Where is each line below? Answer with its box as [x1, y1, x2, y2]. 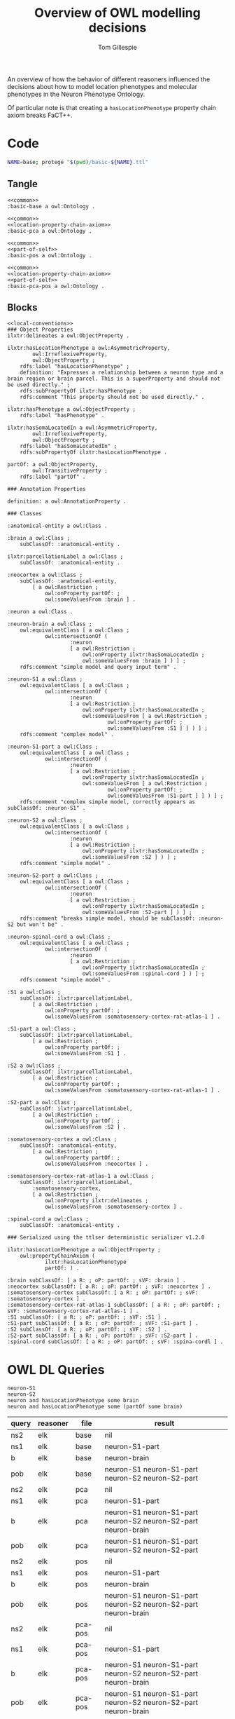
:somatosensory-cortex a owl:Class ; [7, 1136, 117, 1143]
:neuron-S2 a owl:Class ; [7, 817, 83, 824]
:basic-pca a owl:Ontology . [7, 227, 92, 234]
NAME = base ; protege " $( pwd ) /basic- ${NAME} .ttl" [7, 158, 149, 165]
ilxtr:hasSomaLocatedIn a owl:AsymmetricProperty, [7, 424, 158, 432]
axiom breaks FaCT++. [7, 111, 73, 119]
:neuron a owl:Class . [7, 609, 73, 616]
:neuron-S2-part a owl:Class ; [7, 872, 99, 879]
